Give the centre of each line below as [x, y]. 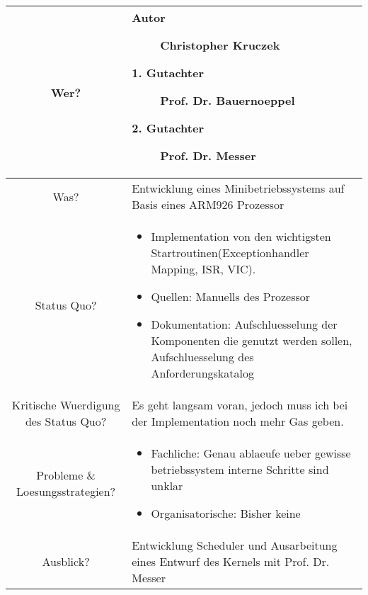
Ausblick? [66, 561]
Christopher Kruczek [220, 45]
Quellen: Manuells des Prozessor [231, 296]
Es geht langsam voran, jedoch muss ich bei [240, 405]
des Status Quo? [66, 421]
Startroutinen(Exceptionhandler [230, 253]
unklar [167, 486]
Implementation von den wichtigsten [241, 236]
